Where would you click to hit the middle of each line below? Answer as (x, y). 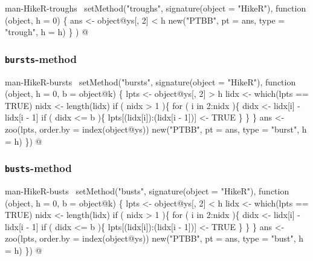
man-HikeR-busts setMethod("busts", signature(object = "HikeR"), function (147, 190)
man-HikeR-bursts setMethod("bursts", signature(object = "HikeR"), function (150, 81)
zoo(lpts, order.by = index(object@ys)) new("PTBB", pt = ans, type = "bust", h (154, 238)
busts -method (38, 168)
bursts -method (41, 58)
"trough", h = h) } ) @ (47, 32)
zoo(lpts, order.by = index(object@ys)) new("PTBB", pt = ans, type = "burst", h (156, 129)
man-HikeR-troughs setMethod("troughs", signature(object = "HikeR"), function (156, 8)
